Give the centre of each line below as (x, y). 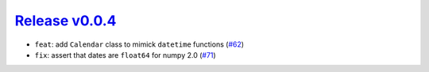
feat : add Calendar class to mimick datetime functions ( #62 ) (139, 44)
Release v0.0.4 (66, 21)
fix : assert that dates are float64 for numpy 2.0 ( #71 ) (125, 55)
